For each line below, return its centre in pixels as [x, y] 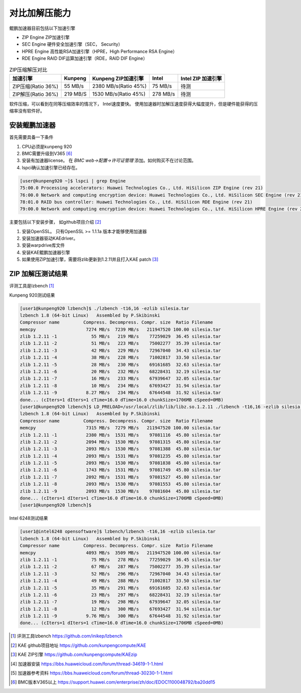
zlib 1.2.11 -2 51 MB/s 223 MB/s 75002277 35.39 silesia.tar [120, 343]
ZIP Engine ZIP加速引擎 [46, 37]
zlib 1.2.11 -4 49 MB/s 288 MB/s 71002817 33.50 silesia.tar [120, 581]
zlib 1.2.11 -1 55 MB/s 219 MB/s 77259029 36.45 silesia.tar [120, 336]
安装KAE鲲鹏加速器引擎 [46, 252]
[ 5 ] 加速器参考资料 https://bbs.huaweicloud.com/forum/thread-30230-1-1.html [92, 673]
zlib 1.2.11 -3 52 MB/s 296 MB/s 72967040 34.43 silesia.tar [120, 574]
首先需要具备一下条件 [31, 137]
